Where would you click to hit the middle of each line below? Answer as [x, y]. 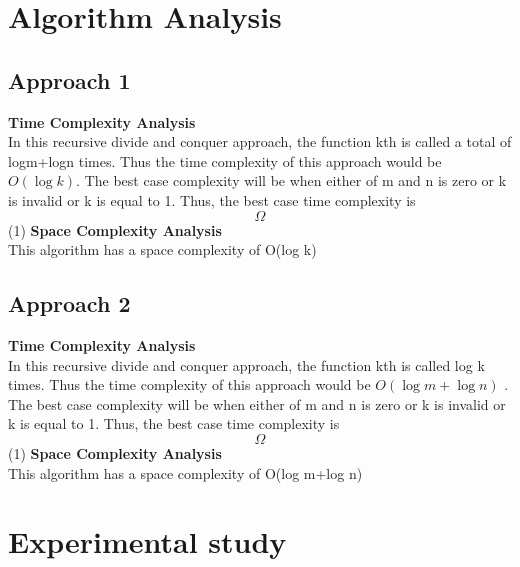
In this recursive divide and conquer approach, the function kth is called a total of [260, 141]
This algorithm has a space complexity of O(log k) [162, 249]
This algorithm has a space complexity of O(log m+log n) [185, 472]
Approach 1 [69, 79]
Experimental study [147, 541]
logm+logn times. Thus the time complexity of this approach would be [225, 160]
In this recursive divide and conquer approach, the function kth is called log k [246, 364]
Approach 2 [69, 303]
